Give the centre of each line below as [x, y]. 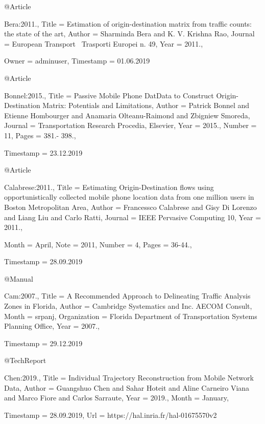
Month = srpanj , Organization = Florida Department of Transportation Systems [131, 316]
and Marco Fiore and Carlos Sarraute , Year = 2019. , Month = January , [116, 398]
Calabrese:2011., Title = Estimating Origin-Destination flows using [109, 187]
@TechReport [25, 360]
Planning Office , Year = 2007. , [52, 326]
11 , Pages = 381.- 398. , [40, 135]
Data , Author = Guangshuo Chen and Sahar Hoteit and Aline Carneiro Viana [127, 387]
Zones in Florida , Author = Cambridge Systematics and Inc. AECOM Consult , [128, 306]
